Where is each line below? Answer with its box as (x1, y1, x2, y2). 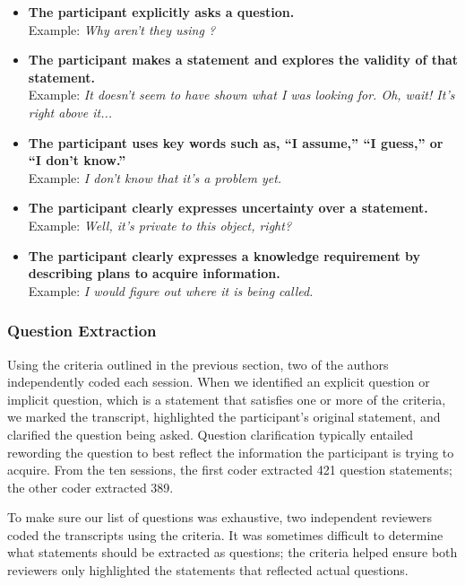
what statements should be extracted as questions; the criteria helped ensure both (7, 543, 458, 562)
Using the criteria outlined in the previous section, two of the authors (7, 354, 389, 373)
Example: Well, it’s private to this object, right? (28, 215, 292, 234)
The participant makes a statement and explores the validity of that (28, 50, 459, 69)
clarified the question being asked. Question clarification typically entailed (7, 424, 414, 443)
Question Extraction (7, 319, 157, 342)
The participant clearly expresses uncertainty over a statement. (28, 198, 428, 217)
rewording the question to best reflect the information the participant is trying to (7, 442, 454, 461)
